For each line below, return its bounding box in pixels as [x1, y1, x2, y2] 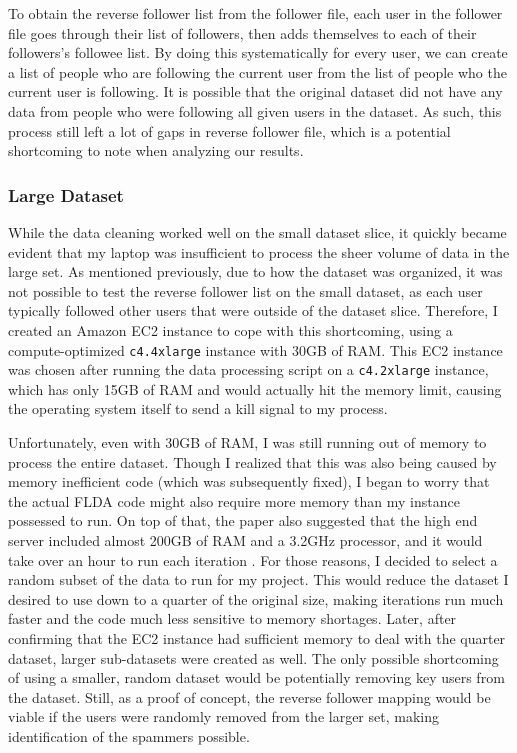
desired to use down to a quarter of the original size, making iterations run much [8, 588, 504, 609]
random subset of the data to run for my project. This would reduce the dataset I [8, 569, 509, 590]
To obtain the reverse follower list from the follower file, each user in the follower [8, 3, 503, 23]
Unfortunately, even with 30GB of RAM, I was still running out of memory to [8, 432, 487, 453]
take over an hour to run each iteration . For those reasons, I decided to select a [8, 549, 498, 570]
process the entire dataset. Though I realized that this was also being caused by [8, 451, 497, 472]
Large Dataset [8, 182, 124, 207]
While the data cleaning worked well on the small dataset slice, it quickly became [8, 221, 507, 242]
